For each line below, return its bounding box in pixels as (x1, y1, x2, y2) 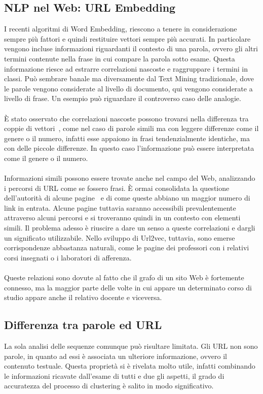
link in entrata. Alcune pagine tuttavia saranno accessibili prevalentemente (4, 202, 236, 213)
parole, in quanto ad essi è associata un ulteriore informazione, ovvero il (4, 350, 227, 361)
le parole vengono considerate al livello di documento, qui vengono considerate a (4, 83, 253, 93)
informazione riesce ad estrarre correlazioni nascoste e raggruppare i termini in (4, 63, 248, 74)
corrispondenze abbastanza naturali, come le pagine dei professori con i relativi (4, 242, 249, 253)
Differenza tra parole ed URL (4, 317, 162, 333)
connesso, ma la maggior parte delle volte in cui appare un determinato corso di (4, 282, 252, 292)
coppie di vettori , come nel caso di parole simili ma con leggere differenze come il (4, 123, 259, 134)
